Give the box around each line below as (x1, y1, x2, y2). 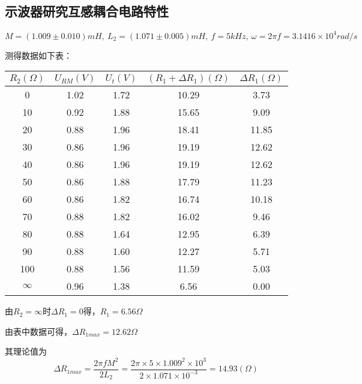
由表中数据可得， (5, 325, 72, 337)
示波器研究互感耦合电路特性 (5, 2, 169, 20)
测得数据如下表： (5, 49, 72, 61)
